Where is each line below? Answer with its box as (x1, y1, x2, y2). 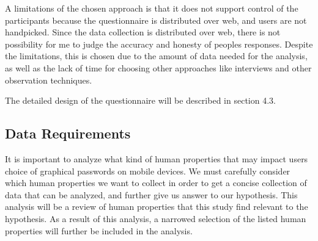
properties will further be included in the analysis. (5, 224, 193, 237)
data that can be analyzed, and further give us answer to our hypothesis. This (5, 188, 298, 201)
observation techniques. (5, 73, 92, 86)
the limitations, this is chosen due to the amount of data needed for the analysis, (5, 49, 308, 62)
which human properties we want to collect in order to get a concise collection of (5, 176, 307, 189)
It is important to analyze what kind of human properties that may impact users (5, 152, 308, 165)
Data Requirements (5, 124, 131, 143)
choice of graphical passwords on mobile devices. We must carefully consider (5, 164, 290, 177)
